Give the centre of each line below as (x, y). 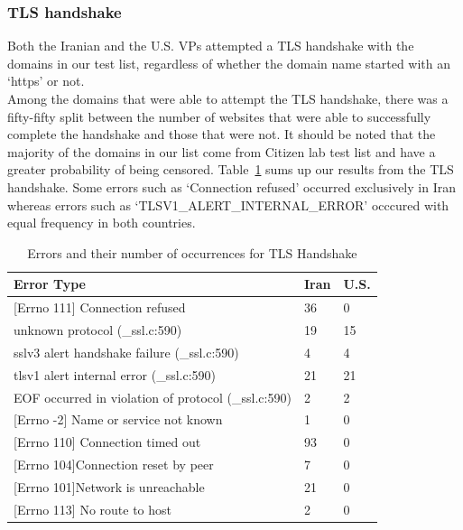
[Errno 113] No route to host (93, 509)
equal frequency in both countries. (102, 223)
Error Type (50, 284)
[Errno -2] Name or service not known (118, 419)
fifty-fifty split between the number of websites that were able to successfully (219, 116)
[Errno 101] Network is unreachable (109, 486)
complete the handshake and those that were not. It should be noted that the (222, 134)
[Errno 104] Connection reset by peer (114, 465)
